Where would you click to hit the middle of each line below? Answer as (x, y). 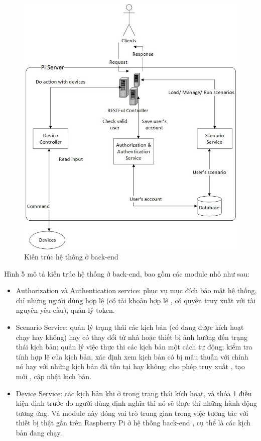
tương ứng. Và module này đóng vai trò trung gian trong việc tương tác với (132, 413)
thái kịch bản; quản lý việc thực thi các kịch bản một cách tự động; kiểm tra (134, 347)
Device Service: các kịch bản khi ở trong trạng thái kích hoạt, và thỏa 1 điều (134, 393)
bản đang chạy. (39, 432)
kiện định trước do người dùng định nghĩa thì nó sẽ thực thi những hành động (136, 403)
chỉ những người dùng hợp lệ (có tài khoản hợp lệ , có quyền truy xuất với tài (136, 300)
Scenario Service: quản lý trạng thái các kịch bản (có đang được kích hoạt (130, 327)
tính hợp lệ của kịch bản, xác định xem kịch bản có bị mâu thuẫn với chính (132, 356)
